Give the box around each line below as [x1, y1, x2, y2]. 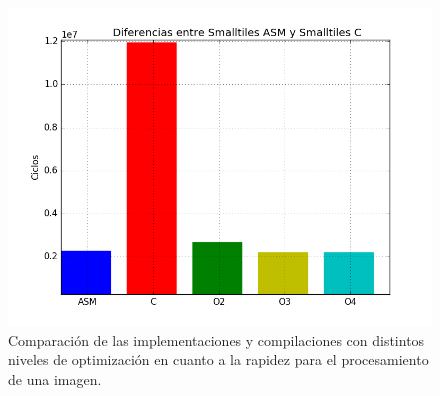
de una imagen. [8, 368, 102, 389]
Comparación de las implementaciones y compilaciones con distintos [8, 329, 425, 350]
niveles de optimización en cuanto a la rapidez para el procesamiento [8, 349, 429, 370]
